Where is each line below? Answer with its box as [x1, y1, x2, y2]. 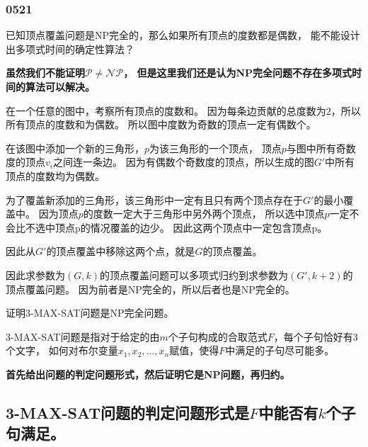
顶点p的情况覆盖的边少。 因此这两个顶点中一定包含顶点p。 [54, 220, 328, 234]
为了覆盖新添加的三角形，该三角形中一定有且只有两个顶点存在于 [6, 192, 303, 207]
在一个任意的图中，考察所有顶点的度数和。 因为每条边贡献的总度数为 [6, 103, 326, 118]
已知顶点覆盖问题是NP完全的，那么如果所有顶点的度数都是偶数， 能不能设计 [6, 28, 360, 43]
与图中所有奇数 [286, 140, 356, 155]
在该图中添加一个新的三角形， [6, 140, 144, 155]
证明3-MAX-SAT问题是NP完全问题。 [6, 305, 174, 320]
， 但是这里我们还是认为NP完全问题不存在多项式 [123, 65, 352, 80]
